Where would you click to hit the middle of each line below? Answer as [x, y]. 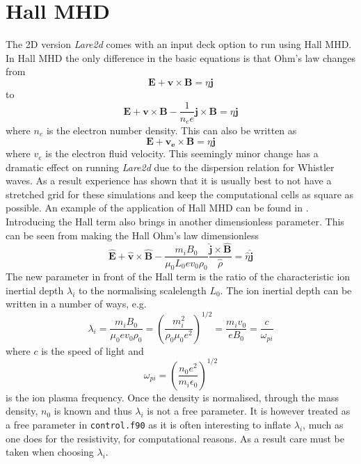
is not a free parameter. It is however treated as [249, 411]
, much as [323, 424]
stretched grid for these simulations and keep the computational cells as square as [180, 194]
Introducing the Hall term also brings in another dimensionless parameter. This [175, 222]
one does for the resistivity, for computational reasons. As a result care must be [175, 438]
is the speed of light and [93, 350]
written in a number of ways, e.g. [76, 304]
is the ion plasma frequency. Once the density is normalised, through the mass [172, 397]
